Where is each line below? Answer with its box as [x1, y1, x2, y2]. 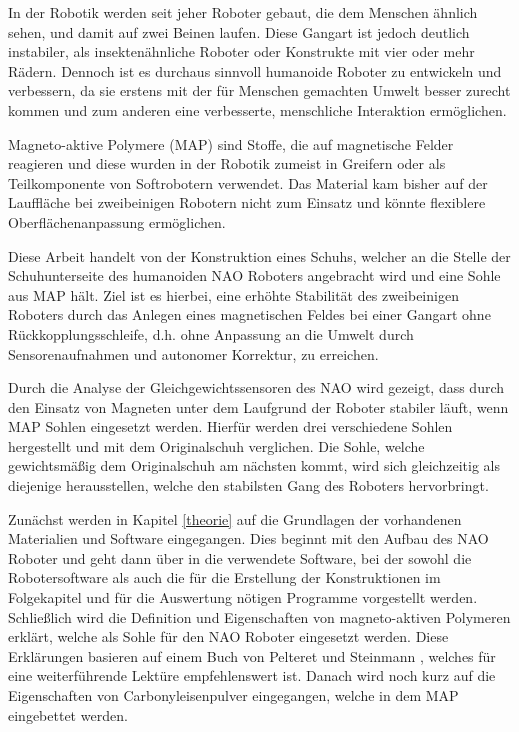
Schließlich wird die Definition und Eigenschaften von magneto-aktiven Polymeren [8, 606, 511, 627]
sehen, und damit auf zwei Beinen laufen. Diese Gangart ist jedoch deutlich [8, 21, 470, 42]
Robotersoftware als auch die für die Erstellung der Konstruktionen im [8, 567, 441, 588]
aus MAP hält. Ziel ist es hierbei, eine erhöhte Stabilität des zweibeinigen [8, 284, 459, 305]
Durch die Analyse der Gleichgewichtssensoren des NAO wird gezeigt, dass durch [8, 377, 505, 398]
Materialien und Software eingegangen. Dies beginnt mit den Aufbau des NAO [8, 528, 489, 549]
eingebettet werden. [8, 704, 128, 725]
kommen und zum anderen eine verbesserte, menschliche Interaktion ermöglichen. [8, 99, 507, 120]
